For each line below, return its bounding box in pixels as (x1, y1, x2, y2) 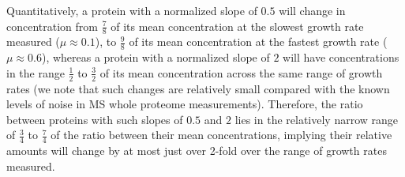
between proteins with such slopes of (6, 111, 183, 127)
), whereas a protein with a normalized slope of (41, 49, 270, 66)
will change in (279, 2, 346, 18)
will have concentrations (283, 49, 399, 66)
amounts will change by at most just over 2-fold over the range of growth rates (6, 142, 387, 159)
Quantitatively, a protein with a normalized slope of (6, 2, 257, 18)
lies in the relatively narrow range (234, 111, 399, 127)
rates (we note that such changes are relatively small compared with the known (6, 80, 390, 96)
